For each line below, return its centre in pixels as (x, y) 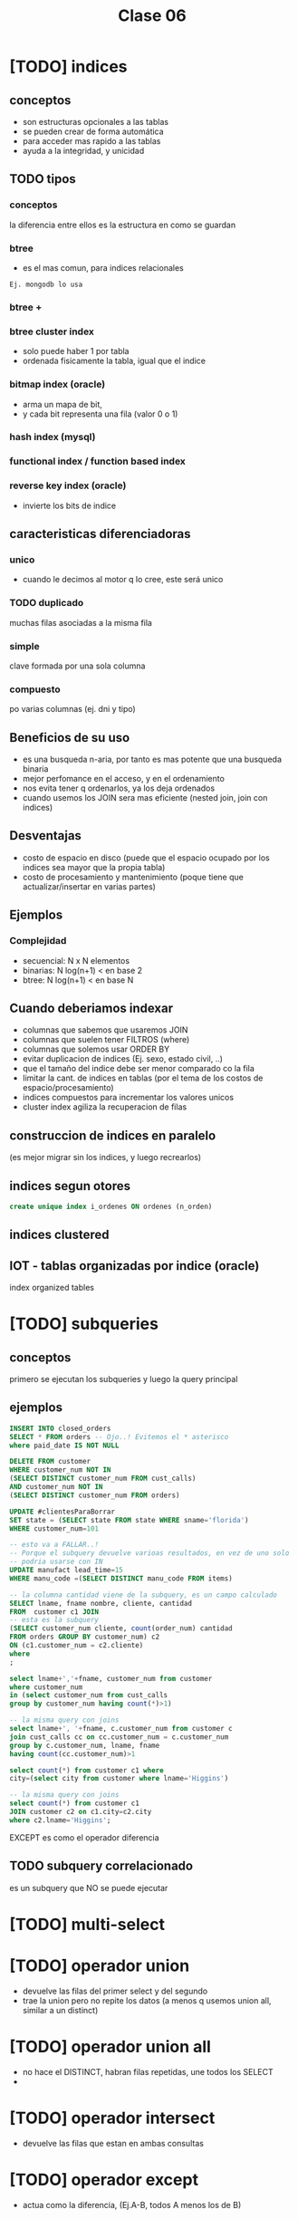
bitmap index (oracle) (58, 384)
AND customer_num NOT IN (56, 1487)
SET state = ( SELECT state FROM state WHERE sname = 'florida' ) (129, 1520)
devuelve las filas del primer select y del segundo (115, 1991)
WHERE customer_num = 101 (54, 1528)
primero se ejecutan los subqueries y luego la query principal (124, 1379)
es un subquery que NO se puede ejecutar (89, 1888)
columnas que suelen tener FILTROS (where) (106, 1040)
